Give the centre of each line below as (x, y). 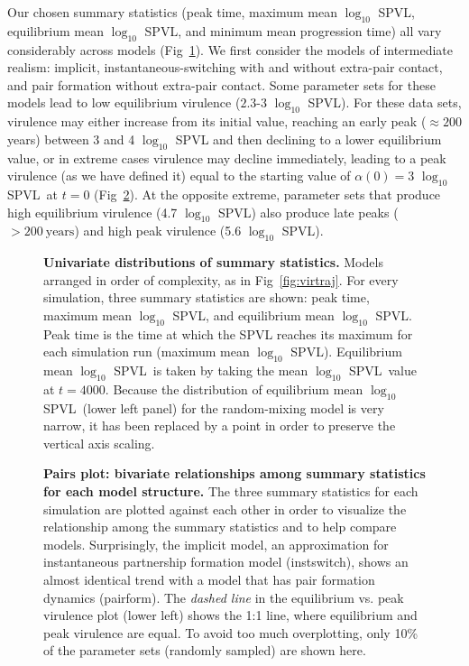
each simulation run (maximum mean (147, 351)
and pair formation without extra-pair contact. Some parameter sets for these (221, 84)
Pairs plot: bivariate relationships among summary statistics (234, 473)
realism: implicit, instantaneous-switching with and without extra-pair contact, (225, 67)
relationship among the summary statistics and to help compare (220, 527)
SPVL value (382, 370)
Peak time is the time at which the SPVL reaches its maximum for (228, 333)
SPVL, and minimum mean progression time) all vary (293, 30)
